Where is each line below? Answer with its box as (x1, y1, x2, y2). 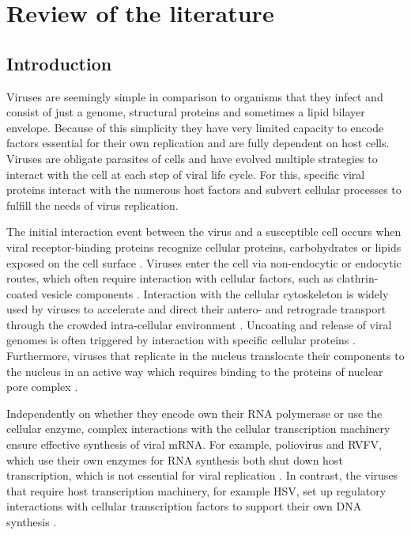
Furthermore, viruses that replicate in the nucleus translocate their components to (6, 347, 405, 364)
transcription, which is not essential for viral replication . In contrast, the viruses (6, 467, 398, 484)
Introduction (6, 51, 112, 75)
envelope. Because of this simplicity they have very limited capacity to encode (6, 119, 384, 135)
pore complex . (6, 378, 78, 395)
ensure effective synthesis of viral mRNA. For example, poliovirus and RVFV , (6, 436, 383, 453)
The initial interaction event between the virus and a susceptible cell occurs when (6, 223, 402, 240)
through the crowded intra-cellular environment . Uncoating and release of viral (6, 316, 392, 332)
